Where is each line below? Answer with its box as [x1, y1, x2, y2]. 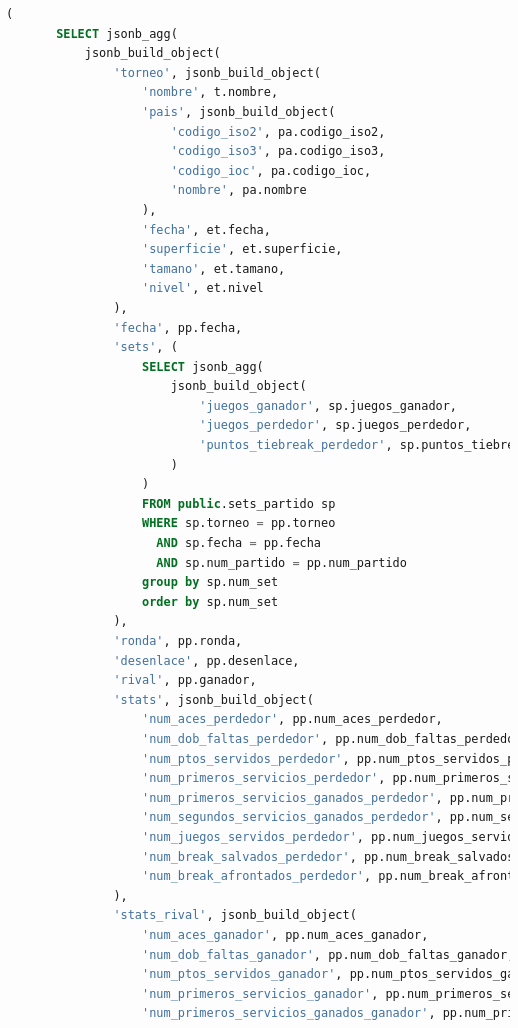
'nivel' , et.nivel [142, 281, 264, 296]
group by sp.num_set [142, 575, 279, 590]
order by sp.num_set [142, 594, 279, 609]
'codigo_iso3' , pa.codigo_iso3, [170, 144, 386, 159]
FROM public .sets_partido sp [142, 496, 336, 511]
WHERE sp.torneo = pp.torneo [142, 516, 336, 531]
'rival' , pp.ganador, [113, 673, 257, 688]
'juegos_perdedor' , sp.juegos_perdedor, [199, 418, 472, 433]
